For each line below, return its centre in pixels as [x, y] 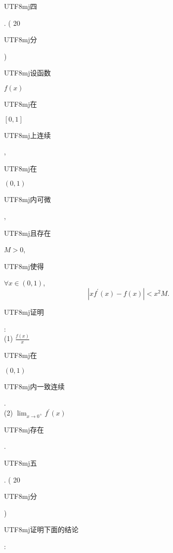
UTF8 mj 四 [21, 6]
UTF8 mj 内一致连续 [34, 386]
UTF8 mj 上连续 [27, 135]
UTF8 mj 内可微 [27, 199]
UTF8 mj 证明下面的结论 [41, 529]
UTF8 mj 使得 [24, 266]
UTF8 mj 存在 [24, 429]
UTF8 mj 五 [21, 462]
